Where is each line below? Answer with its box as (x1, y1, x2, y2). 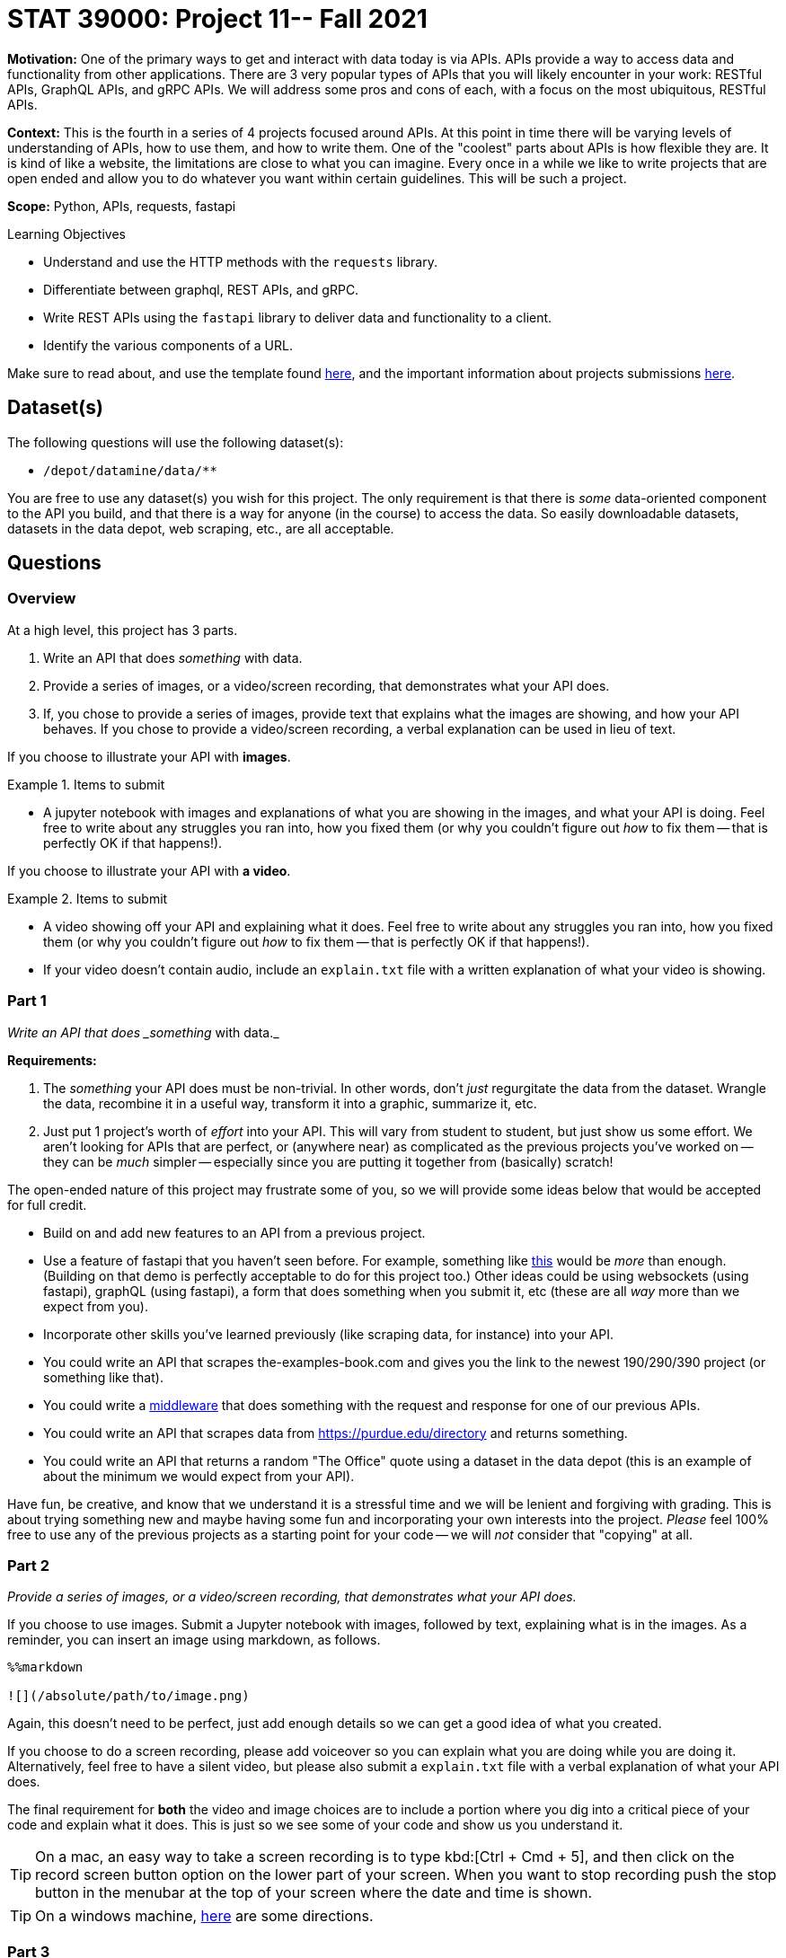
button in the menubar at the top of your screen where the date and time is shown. (35, 1883, 593, 1902)
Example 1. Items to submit (7, 776, 165, 792)
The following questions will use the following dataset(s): (7, 434, 344, 450)
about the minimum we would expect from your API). (43, 1468, 355, 1484)
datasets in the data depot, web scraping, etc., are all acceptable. (7, 520, 394, 536)
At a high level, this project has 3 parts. (7, 622, 238, 638)
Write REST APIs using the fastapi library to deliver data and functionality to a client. (43, 309, 552, 325)
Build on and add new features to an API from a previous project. (43, 1224, 426, 1240)
